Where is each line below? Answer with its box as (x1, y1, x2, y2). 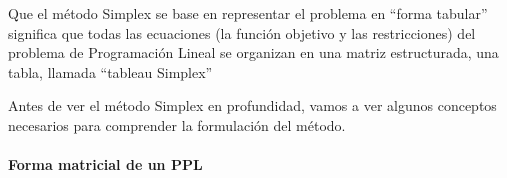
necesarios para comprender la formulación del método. (8, 114, 346, 135)
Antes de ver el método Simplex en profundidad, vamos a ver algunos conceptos (8, 95, 497, 116)
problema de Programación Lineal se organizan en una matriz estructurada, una (8, 42, 499, 63)
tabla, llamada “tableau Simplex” (8, 61, 213, 82)
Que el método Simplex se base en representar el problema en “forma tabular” (8, 3, 488, 23)
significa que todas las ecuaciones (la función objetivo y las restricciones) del (8, 22, 476, 43)
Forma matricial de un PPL (8, 154, 203, 175)
